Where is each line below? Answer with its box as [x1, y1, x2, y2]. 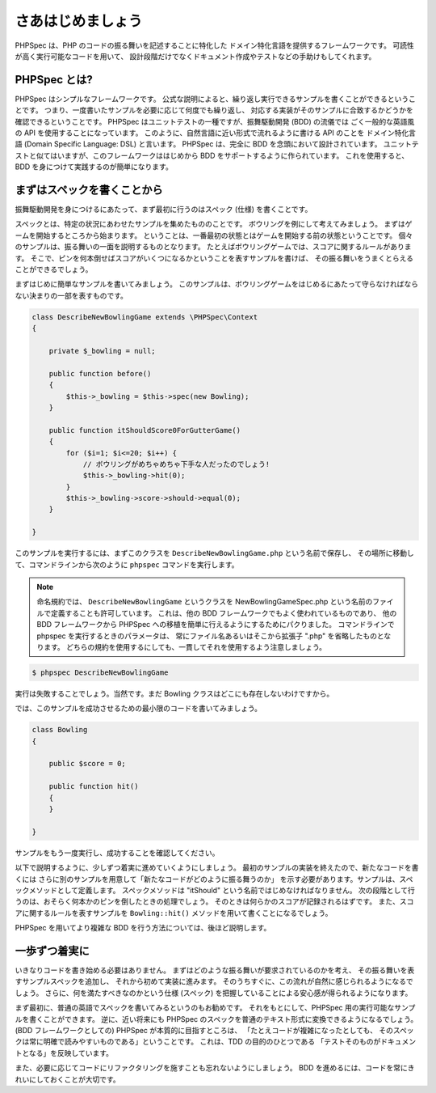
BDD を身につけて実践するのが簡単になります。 [15, 162, 173, 172]
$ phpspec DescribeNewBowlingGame [31, 667, 169, 677]
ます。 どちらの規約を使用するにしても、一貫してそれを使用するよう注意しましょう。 [43, 642, 327, 651]
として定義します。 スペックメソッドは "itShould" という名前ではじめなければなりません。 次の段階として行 [57, 885, 415, 895]
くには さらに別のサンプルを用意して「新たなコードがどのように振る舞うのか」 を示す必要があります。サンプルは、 [15, 874, 400, 883]
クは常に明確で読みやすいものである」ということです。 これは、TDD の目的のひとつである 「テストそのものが [15, 1036, 381, 1047]
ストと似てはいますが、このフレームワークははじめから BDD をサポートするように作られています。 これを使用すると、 [15, 150, 409, 160]
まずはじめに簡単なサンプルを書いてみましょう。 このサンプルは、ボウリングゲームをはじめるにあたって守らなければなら [15, 279, 419, 289]
